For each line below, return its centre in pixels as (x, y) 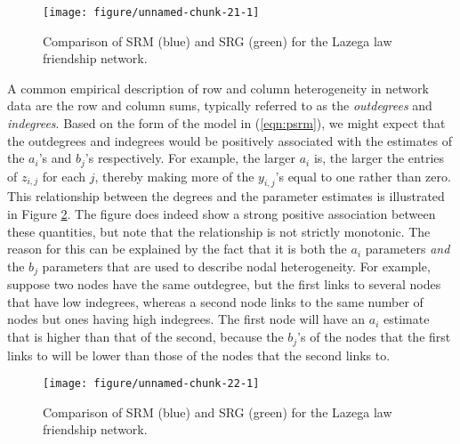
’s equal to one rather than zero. (363, 176)
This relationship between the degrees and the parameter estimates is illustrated (226, 196)
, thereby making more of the (174, 176)
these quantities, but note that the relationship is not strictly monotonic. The (219, 231)
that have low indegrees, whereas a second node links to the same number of (215, 301)
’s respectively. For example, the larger (190, 158)
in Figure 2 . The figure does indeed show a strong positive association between (222, 214)
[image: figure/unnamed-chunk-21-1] (151, 12)
